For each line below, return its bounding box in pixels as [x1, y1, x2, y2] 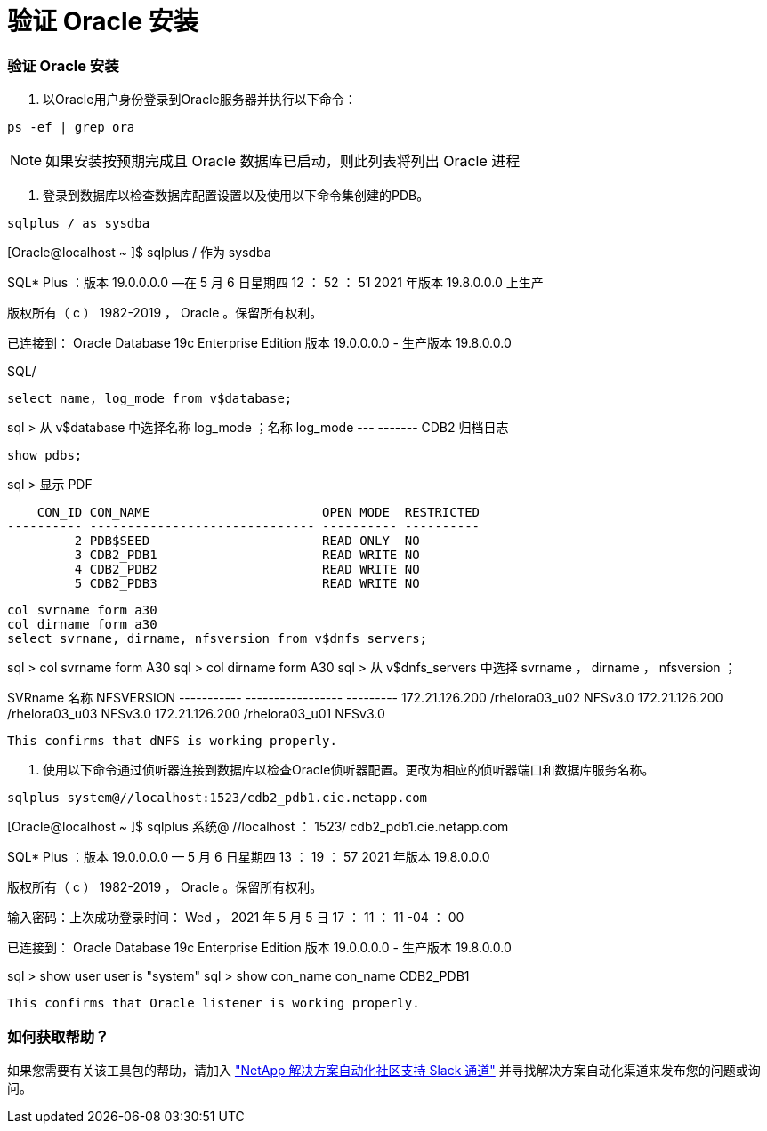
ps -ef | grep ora [7, 120, 135, 135]
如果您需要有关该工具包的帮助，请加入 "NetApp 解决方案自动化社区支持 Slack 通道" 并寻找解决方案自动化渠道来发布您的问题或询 [7, 1062, 761, 1078]
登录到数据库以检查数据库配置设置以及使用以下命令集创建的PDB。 [43, 188, 430, 204]
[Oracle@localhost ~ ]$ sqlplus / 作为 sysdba [7, 245, 271, 261]
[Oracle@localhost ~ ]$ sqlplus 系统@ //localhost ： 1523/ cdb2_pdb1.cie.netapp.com [7, 819, 509, 835]
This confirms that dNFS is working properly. [7, 734, 337, 749]
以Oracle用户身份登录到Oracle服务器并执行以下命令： [43, 92, 357, 108]
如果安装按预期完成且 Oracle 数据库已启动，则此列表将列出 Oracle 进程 [45, 152, 521, 171]
